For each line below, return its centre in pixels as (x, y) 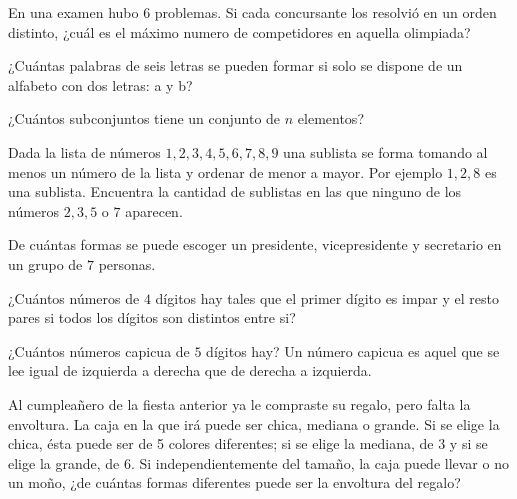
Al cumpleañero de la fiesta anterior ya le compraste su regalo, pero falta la (239, 403)
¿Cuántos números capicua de (99, 350)
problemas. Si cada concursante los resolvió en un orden (325, 12)
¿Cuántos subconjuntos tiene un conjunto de (144, 118)
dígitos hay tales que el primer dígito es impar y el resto (327, 297)
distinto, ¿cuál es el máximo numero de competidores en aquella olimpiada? (239, 31)
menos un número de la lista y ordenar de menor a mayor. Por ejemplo (225, 171)
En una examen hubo (73, 12)
